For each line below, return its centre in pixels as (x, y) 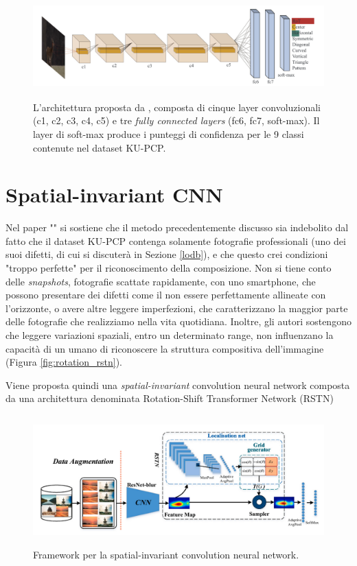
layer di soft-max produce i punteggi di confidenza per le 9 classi (169, 133)
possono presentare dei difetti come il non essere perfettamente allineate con (166, 295)
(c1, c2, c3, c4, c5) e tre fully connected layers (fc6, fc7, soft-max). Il (176, 120)
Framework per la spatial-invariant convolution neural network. (166, 554)
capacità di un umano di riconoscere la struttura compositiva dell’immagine (165, 348)
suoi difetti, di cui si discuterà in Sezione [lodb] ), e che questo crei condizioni (167, 254)
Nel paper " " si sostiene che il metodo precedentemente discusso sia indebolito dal (177, 227)
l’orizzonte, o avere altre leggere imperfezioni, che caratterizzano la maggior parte (177, 308)
